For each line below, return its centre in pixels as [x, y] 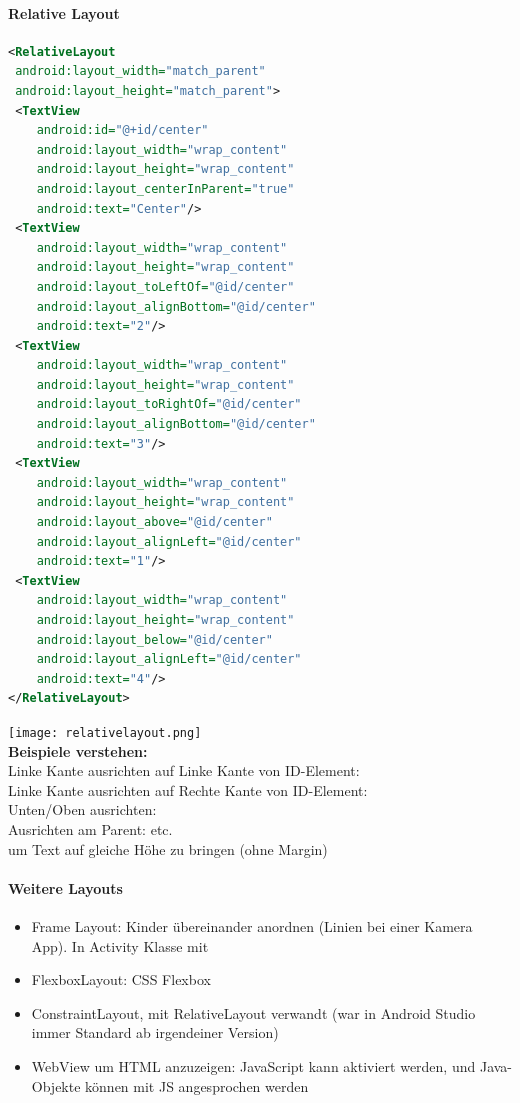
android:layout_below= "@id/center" [154, 639]
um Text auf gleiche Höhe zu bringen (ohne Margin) [168, 848]
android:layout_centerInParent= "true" [165, 188]
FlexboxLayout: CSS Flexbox [121, 979]
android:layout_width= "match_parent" [140, 71]
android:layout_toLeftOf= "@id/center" [165, 286]
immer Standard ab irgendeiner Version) [155, 1032]
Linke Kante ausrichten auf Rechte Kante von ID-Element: [188, 789]
